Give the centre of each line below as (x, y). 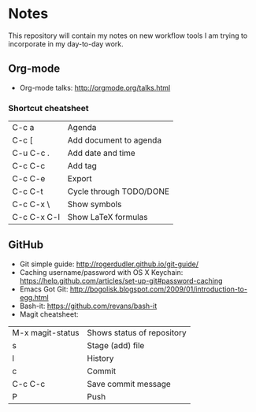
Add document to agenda (115, 140)
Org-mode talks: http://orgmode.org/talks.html (95, 87)
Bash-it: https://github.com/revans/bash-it (88, 306)
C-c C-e (29, 179)
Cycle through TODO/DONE (119, 191)
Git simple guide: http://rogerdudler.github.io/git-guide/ (109, 264)
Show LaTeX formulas (108, 217)
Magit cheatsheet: (49, 314)
